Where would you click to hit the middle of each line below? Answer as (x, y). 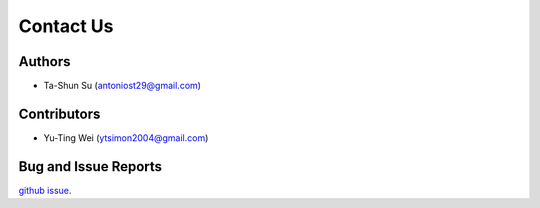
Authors (44, 61)
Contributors (59, 113)
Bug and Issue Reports (90, 166)
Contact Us (66, 26)
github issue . (45, 190)
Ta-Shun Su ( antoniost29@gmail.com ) (122, 86)
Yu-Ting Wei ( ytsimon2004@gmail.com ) (126, 137)
